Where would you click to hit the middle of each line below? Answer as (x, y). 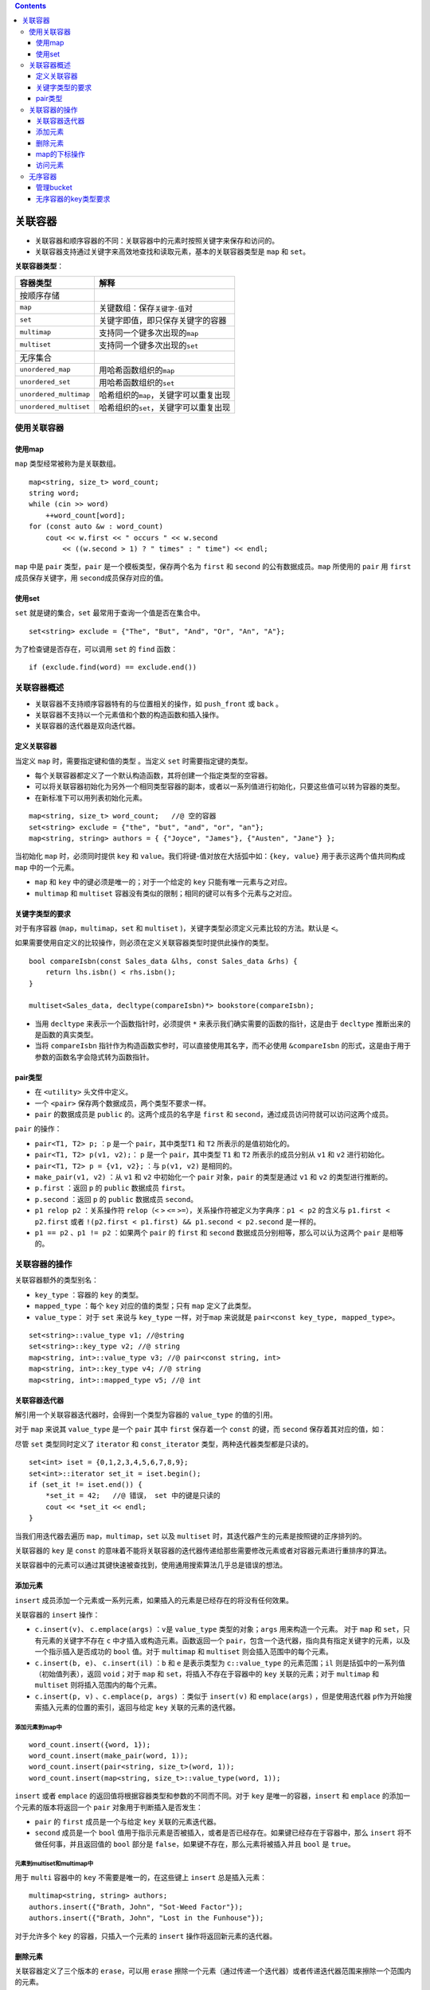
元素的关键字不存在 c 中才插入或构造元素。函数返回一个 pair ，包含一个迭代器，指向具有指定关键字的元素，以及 (225, 1641)
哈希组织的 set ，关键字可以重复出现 (165, 408)
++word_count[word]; (85, 515)
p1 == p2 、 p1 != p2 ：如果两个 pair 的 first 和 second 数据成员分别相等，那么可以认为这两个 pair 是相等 (219, 1232)
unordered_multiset (55, 407)
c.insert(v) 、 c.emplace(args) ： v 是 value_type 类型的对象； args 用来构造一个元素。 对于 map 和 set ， (219, 1629)
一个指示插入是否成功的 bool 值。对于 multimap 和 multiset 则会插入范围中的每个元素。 (184, 1652)
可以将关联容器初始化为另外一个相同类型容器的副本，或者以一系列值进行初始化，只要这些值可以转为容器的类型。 (219, 786)
